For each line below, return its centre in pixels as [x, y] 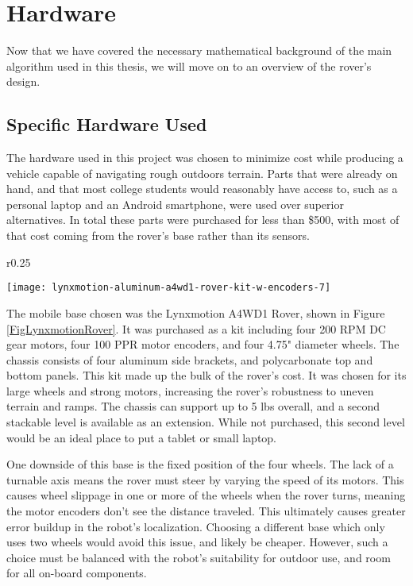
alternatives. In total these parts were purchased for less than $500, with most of [203, 220]
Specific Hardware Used [107, 124]
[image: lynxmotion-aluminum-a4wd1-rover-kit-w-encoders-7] [169, 288]
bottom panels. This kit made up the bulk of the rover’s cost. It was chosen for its [206, 375]
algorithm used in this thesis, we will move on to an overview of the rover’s [189, 66]
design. [23, 81]
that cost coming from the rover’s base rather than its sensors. [158, 235]
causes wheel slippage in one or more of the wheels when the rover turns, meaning [206, 495]
